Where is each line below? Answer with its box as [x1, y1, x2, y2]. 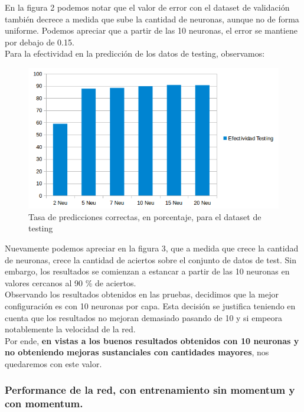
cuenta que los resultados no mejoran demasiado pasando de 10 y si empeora [5, 311, 282, 323]
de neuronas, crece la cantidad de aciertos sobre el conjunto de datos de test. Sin [5, 253, 297, 266]
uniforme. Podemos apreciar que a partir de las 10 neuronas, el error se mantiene [5, 24, 298, 37]
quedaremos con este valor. [5, 357, 102, 370]
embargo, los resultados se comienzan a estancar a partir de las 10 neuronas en [5, 265, 290, 277]
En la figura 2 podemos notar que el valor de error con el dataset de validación [5, 1, 290, 13]
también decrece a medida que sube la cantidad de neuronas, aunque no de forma [5, 12, 299, 25]
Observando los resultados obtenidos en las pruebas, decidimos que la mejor [5, 288, 279, 300]
